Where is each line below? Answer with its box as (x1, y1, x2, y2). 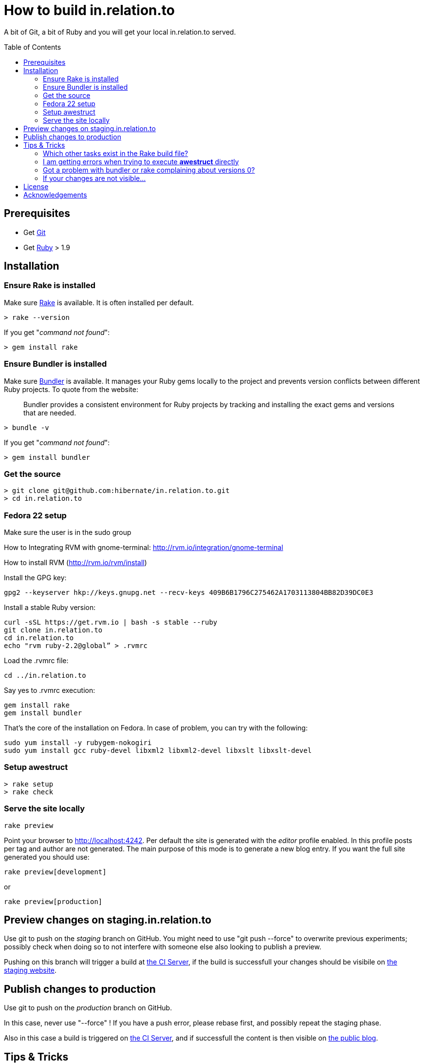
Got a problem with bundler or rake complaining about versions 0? (43, 165, 255, 174)
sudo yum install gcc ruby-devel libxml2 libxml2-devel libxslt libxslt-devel (4, 747, 312, 755)
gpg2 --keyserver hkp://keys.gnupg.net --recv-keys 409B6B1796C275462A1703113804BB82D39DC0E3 (4, 589, 373, 597)
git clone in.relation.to (4, 626, 103, 634)
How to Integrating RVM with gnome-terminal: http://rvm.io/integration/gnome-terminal (4, 543, 283, 552)
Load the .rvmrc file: (4, 656, 69, 665)
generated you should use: (4, 852, 90, 861)
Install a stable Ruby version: (4, 603, 96, 612)
